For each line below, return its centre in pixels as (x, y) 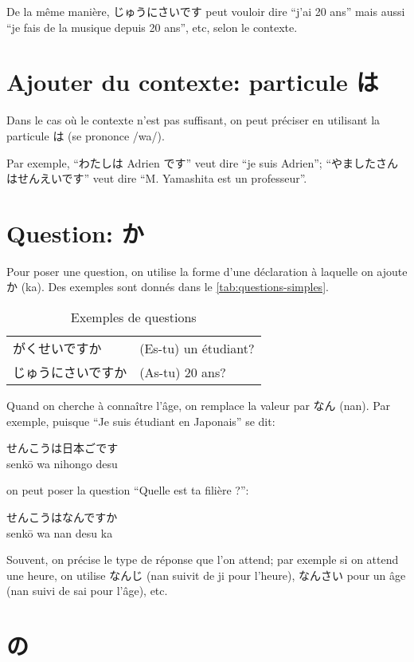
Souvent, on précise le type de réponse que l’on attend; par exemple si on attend (203, 560)
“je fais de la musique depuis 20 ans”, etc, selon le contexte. (152, 27)
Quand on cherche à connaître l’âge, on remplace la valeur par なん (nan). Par (198, 405)
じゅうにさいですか (70, 372)
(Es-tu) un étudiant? (197, 348)
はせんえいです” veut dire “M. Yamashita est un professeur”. (157, 178)
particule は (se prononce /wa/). (86, 135)
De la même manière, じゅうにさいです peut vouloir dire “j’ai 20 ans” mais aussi (206, 11)
